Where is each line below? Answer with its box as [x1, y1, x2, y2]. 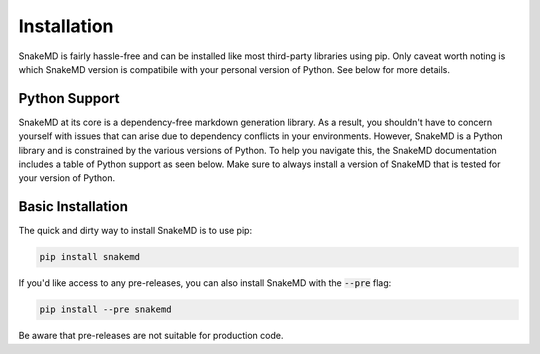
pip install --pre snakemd [39, 304, 172, 315]
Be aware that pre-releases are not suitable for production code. [18, 330, 284, 342]
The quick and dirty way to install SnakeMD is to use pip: [18, 225, 253, 237]
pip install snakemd [39, 251, 140, 263]
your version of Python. [18, 172, 115, 184]
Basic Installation [18, 198, 129, 215]
